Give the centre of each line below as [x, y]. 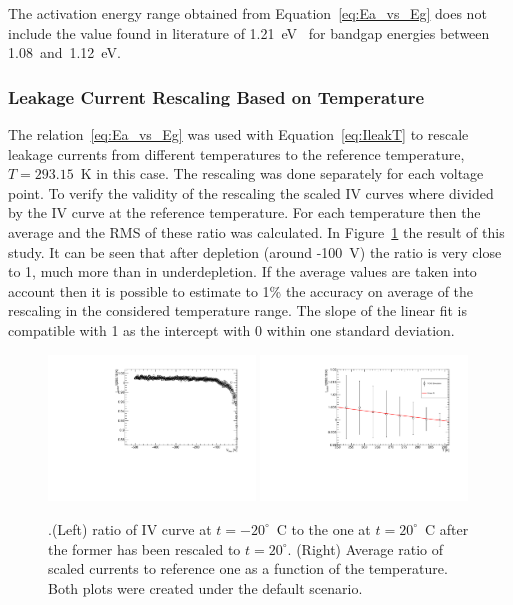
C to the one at [323, 528]
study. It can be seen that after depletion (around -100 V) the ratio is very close [255, 251]
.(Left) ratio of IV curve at [130, 528]
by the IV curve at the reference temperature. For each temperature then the [244, 212]
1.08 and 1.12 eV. [64, 52]
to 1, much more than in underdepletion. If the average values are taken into [242, 271]
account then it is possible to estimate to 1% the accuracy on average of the [241, 290]
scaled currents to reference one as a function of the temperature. [248, 568]
